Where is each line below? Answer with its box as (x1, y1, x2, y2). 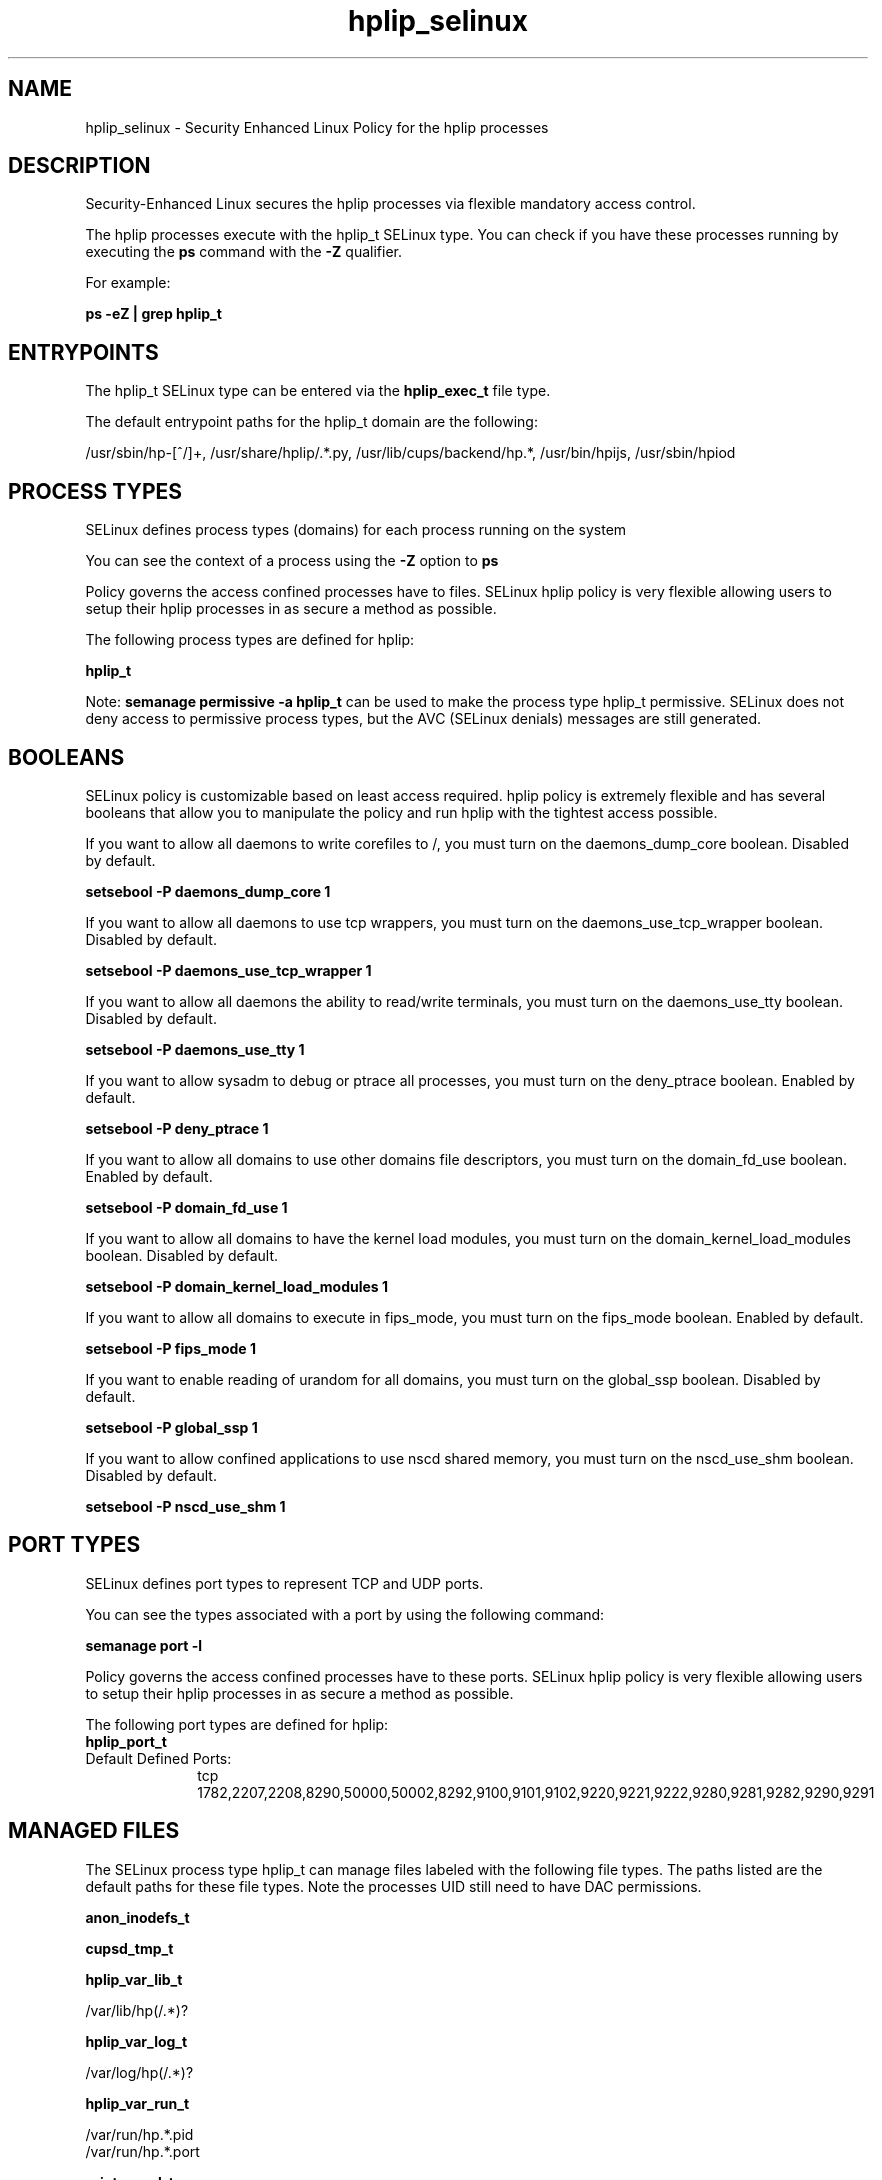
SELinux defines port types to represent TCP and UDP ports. (85, 1574, 484, 1592)
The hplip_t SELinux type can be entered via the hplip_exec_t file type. (85, 382, 551, 400)
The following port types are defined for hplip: (85, 1715, 389, 1733)
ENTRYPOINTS (8, 339, 159, 365)
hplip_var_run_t (85, 2094, 190, 2112)
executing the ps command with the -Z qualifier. (85, 243, 402, 261)
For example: (85, 274, 171, 292)
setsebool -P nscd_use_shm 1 (85, 1497, 286, 1515)
